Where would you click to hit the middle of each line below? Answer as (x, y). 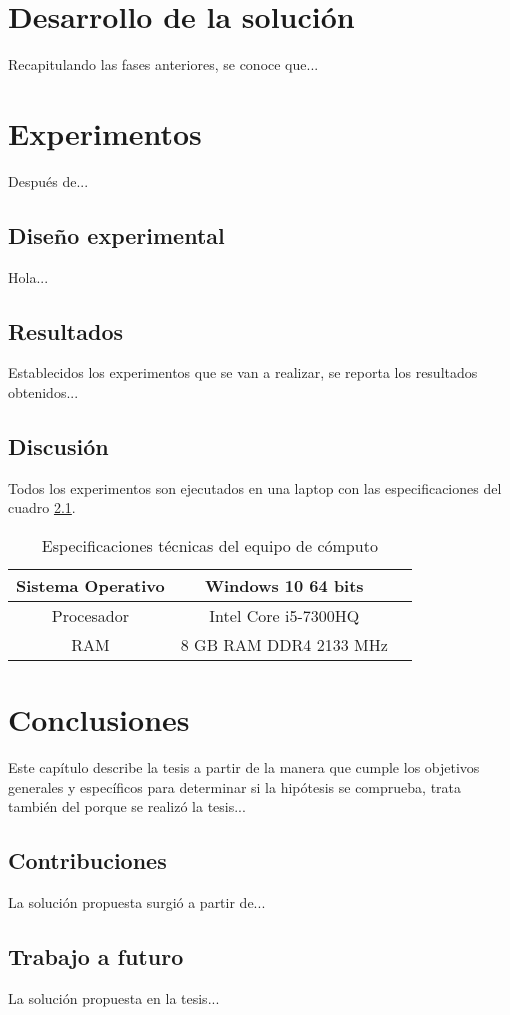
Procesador (90, 616)
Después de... (48, 180)
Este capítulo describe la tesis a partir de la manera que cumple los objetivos (244, 767)
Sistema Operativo (90, 586)
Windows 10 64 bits (284, 586)
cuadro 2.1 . (42, 507)
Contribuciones (87, 860)
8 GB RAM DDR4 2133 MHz (284, 645)
